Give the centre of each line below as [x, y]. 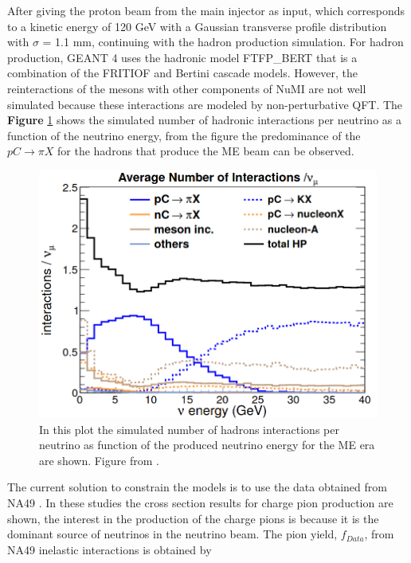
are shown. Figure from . [99, 460]
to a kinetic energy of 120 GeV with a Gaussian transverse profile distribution [197, 26]
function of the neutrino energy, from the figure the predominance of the [184, 135]
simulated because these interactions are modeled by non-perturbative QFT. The [205, 104]
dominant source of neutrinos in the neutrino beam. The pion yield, [172, 534]
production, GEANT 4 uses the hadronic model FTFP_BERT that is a [182, 57]
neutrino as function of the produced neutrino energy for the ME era [207, 445]
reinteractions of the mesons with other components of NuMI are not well [187, 88]
